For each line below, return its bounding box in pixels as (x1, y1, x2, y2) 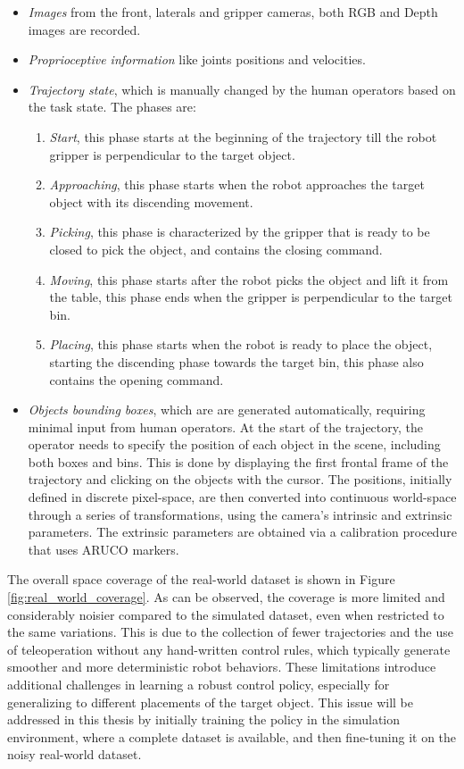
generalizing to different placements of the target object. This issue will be (7, 692, 413, 711)
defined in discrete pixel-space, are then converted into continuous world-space (28, 488, 457, 506)
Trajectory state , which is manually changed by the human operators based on (28, 79, 456, 98)
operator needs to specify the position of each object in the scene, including (28, 435, 441, 454)
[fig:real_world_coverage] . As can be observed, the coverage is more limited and (7, 588, 445, 606)
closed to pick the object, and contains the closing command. (49, 239, 383, 258)
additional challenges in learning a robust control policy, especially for (7, 675, 390, 693)
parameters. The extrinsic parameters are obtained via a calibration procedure (28, 522, 457, 541)
